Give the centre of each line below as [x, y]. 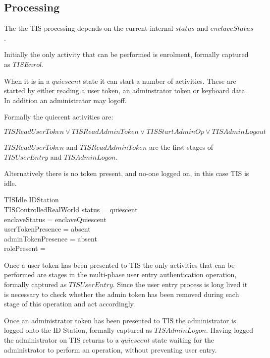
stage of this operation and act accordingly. [70, 304]
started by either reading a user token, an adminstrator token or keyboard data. [126, 90]
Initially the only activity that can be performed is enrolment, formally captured [126, 54]
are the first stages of [181, 147]
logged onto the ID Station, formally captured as [78, 330]
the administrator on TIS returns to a [61, 340]
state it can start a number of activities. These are [160, 81]
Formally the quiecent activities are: [59, 117]
